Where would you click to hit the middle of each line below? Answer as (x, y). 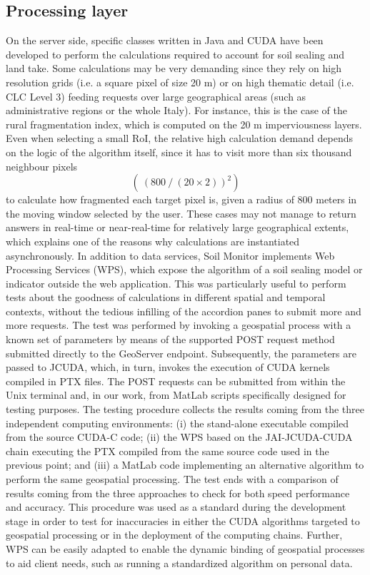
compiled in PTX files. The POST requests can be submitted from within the (176, 381)
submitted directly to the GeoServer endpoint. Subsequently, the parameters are (181, 353)
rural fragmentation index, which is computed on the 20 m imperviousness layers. (184, 124)
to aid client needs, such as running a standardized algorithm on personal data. (179, 563)
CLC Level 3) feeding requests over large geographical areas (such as (156, 96)
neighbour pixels (42, 166)
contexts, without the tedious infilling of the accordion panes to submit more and (184, 311)
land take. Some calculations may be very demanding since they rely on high (174, 68)
